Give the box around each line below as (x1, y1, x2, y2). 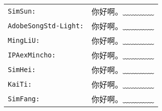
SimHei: (8, 66, 36, 74)
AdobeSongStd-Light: (8, 22, 84, 30)
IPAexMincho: (8, 51, 56, 59)
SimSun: (8, 7, 36, 15)
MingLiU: (8, 37, 40, 44)
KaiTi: (8, 80, 32, 88)
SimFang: (8, 95, 40, 103)
